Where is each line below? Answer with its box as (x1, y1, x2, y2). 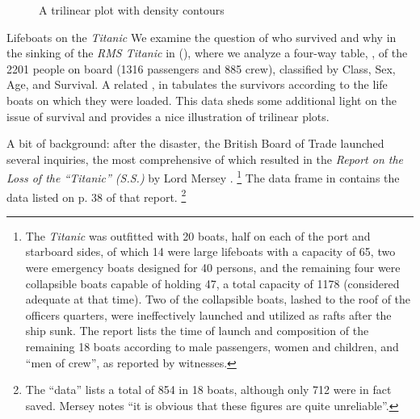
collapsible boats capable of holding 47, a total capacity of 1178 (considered (25, 274, 400, 291)
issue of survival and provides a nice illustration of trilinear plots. (6, 107, 330, 124)
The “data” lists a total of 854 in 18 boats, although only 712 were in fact (25, 381, 392, 398)
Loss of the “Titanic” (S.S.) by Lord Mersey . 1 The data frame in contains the (6, 167, 400, 186)
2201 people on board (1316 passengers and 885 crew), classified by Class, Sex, (6, 60, 396, 77)
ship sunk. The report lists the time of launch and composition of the (25, 322, 369, 339)
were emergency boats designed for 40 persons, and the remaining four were (25, 259, 401, 276)
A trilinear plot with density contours (39, 2, 225, 18)
